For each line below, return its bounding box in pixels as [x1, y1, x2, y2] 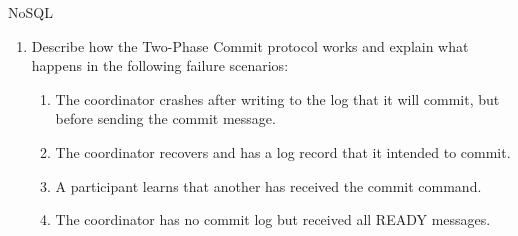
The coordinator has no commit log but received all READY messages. [55, 209, 491, 230]
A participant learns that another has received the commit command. [55, 175, 482, 196]
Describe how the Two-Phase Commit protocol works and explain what [31, 35, 469, 56]
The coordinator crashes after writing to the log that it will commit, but [55, 88, 500, 109]
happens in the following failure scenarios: [31, 55, 289, 76]
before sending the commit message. [55, 108, 276, 129]
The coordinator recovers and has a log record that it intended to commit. [55, 141, 511, 162]
